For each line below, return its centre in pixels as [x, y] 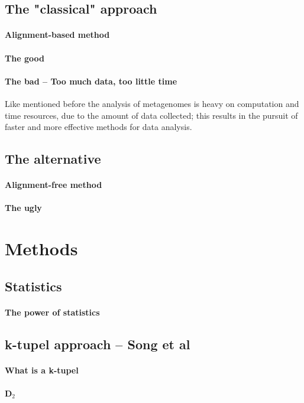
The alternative [53, 159]
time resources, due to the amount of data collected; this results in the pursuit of [151, 115]
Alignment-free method [54, 185]
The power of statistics [52, 312]
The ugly [23, 208]
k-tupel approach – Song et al [98, 344]
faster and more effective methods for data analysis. [98, 127]
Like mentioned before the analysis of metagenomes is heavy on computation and [152, 103]
